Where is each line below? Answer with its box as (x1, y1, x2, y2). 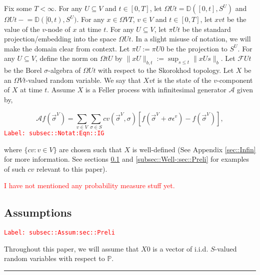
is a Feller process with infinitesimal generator (85, 84, 226, 95)
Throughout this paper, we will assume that (4, 243, 139, 254)
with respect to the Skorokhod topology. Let (98, 65, 234, 75)
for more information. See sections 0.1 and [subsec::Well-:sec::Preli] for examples (4, 154, 249, 164)
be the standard (182, 23, 231, 34)
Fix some (4, 3, 32, 13)
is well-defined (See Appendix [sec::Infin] (132, 144, 256, 154)
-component (216, 74, 253, 85)
